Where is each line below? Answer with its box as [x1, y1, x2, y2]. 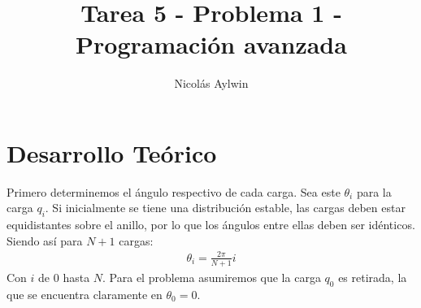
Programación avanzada [76, 28, 347, 61]
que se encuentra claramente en [7, 285, 163, 302]
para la [356, 183, 392, 200]
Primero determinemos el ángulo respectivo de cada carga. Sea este [7, 183, 341, 200]
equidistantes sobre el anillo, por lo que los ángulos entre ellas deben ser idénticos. [7, 216, 415, 233]
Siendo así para [7, 232, 83, 249]
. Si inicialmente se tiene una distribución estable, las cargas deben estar [45, 199, 406, 216]
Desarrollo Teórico [7, 136, 217, 169]
